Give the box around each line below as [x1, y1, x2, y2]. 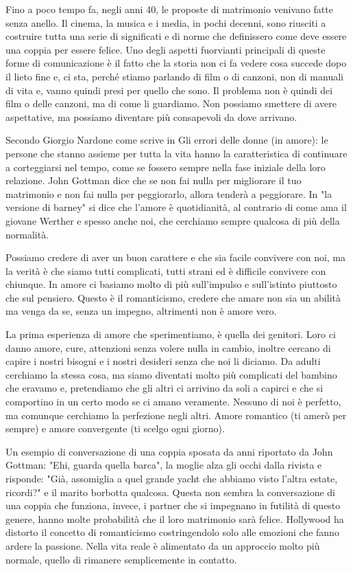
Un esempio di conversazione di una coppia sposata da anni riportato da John [5, 444, 333, 458]
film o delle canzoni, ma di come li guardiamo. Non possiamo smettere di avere [5, 96, 337, 111]
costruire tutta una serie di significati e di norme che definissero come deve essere [5, 29, 347, 43]
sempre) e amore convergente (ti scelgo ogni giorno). [5, 421, 225, 436]
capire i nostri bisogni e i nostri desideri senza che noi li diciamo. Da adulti [5, 354, 321, 368]
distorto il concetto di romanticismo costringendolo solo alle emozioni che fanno [5, 525, 339, 539]
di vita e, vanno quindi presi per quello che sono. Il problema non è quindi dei [5, 82, 333, 97]
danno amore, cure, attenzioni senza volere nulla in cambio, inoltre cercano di [5, 340, 331, 355]
